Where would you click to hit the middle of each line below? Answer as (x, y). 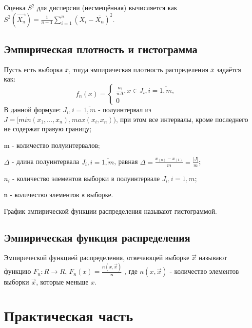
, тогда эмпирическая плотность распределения (139, 69)
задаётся (229, 69)
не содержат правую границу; (48, 129)
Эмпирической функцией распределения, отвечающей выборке (97, 257)
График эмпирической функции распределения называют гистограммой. (111, 211)
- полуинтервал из (125, 109)
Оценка (15, 7)
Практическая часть (68, 316)
